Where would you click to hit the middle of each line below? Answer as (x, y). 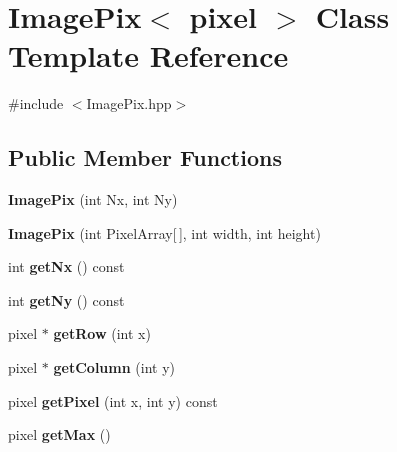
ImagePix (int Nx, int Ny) (93, 199)
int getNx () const (66, 266)
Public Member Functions (145, 157)
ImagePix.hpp (129, 103)
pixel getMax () (59, 434)
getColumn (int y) (114, 367)
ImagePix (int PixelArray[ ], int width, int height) (164, 232)
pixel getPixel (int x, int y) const (113, 400)
